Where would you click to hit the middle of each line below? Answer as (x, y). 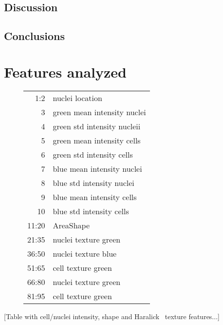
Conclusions (35, 36)
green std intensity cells (93, 154)
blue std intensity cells (91, 211)
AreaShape (71, 225)
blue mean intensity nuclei (97, 168)
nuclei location (77, 98)
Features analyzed (65, 71)
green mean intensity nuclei (99, 112)
